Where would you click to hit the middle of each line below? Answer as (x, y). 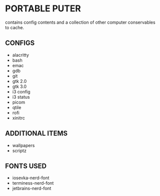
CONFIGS (20, 43)
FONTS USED (26, 166)
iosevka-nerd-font (31, 178)
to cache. (15, 27)
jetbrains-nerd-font (32, 189)
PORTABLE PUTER (43, 9)
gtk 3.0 (19, 86)
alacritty (21, 55)
